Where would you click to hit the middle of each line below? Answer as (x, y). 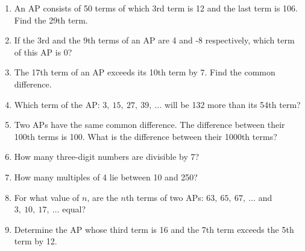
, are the (102, 197)
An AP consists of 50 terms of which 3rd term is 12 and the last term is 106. (156, 8)
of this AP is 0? (43, 52)
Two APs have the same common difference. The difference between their (149, 125)
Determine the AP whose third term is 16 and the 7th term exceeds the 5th (154, 229)
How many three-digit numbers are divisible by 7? (107, 157)
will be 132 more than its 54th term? (232, 104)
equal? (74, 209)
